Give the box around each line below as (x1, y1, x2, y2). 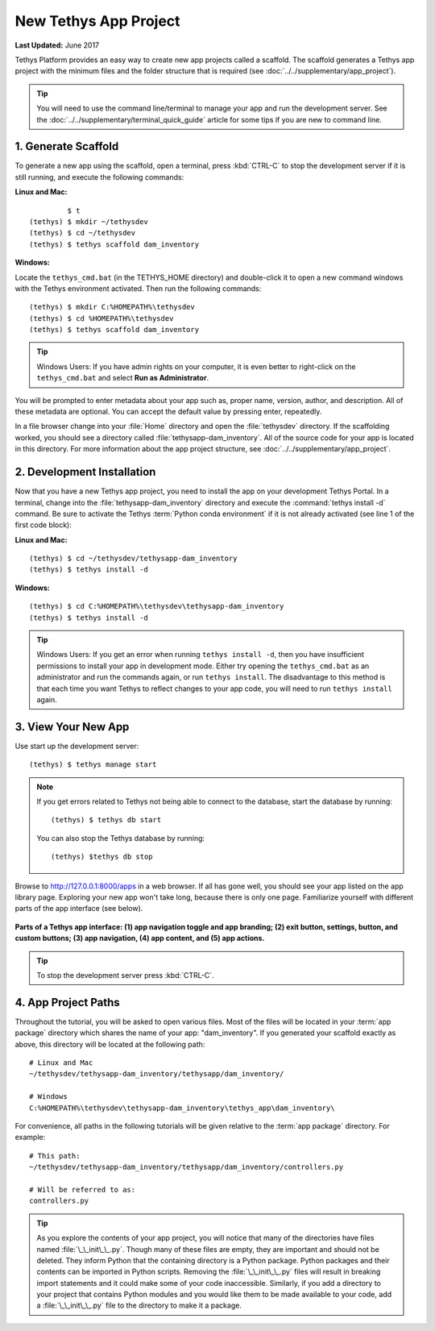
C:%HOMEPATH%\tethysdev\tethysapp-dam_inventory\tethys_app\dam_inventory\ (29, 1103, 335, 1113)
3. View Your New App (14, 720, 130, 734)
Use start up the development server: (14, 741, 139, 751)
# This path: (29, 1151, 81, 1160)
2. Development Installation (14, 465, 156, 479)
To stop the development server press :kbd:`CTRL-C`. (36, 970, 214, 980)
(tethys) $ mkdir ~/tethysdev (29, 217, 149, 226)
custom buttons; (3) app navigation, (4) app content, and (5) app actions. (14, 934, 265, 943)
